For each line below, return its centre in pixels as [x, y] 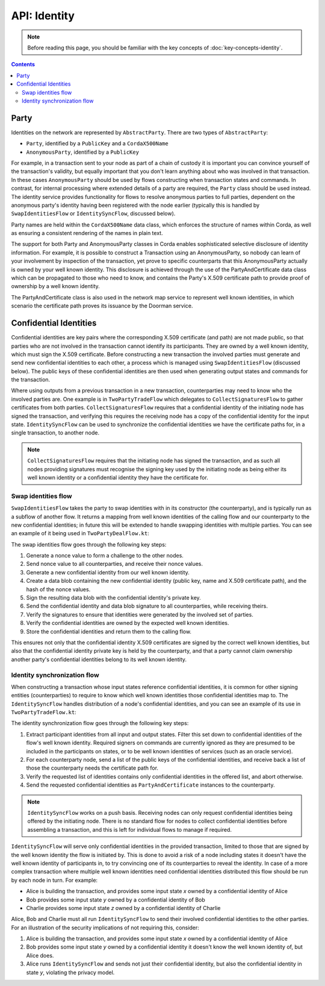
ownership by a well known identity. [56, 286]
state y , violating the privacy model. [70, 972]
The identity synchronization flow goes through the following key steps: [100, 723]
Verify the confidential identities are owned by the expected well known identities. [128, 623]
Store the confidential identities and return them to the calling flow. [109, 631]
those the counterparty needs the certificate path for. [92, 768]
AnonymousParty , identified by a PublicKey [83, 152]
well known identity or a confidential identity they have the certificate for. [118, 477]
